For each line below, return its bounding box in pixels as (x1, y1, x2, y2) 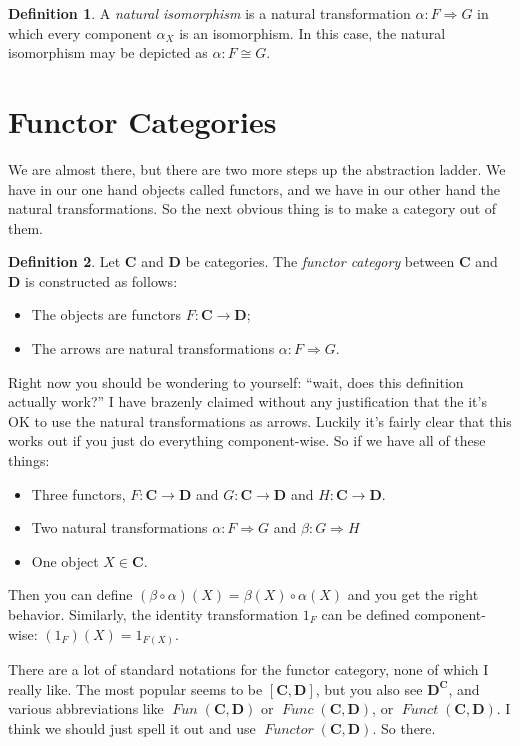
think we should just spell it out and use (8, 717, 256, 738)
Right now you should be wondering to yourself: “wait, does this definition (8, 371, 464, 392)
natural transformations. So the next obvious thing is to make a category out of (8, 198, 497, 219)
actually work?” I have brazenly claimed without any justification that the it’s (8, 391, 487, 412)
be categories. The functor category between (185, 251, 455, 272)
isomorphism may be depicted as (8, 42, 208, 63)
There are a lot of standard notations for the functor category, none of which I (8, 659, 489, 680)
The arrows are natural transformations (31, 338, 275, 359)
